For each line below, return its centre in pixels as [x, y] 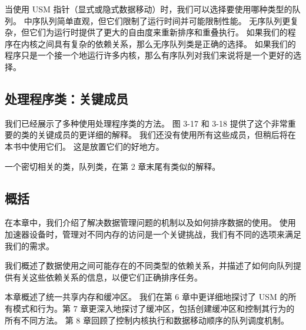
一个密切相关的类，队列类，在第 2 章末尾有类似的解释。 [113, 166]
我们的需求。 [29, 245]
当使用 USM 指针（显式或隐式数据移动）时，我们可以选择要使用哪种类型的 [149, 9]
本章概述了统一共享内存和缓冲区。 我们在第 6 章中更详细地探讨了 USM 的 [147, 297]
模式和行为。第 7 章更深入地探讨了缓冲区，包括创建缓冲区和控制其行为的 [154, 308]
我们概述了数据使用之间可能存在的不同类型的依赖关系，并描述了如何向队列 [149, 265]
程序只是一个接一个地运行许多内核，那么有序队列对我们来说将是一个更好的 [149, 55]
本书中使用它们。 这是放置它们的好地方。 [84, 146]
